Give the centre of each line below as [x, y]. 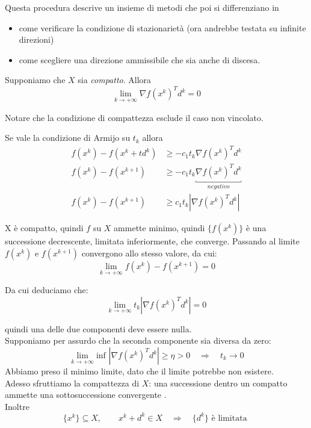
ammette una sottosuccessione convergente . [86, 395]
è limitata [229, 418]
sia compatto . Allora [115, 80]
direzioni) [36, 39]
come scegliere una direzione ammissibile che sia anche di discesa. [140, 59]
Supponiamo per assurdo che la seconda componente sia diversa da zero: [138, 340]
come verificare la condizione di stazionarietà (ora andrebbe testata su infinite [162, 27]
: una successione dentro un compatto [218, 383]
